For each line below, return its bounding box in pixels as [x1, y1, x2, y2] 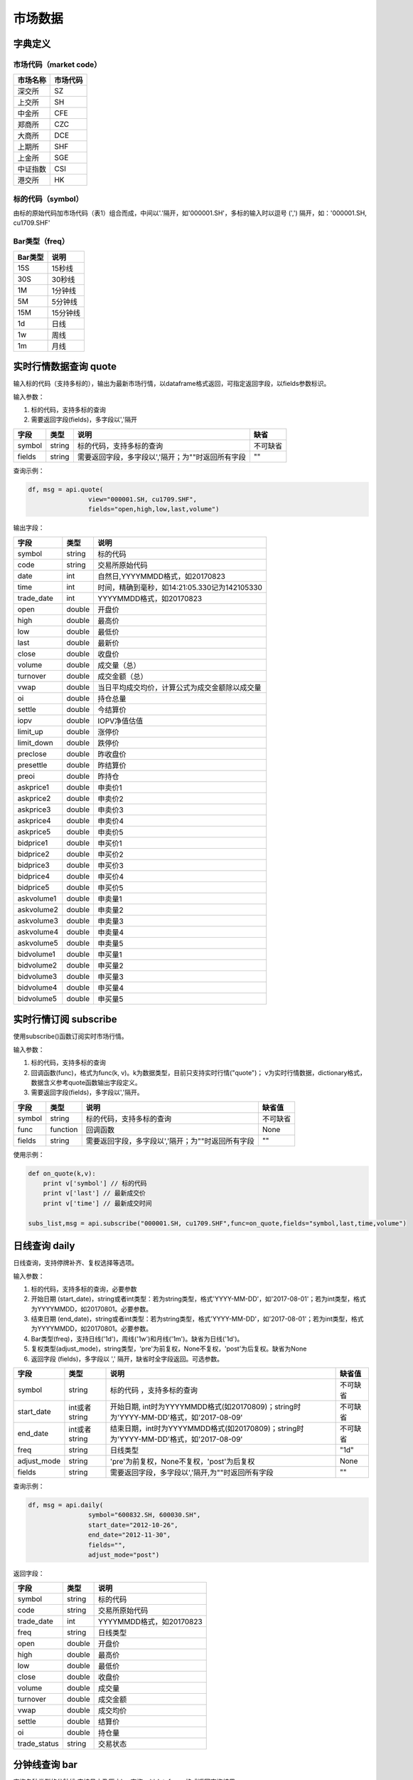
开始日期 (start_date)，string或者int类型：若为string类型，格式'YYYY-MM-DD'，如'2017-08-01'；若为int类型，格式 [31, 1294, 366, 1303]
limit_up [17, 726, 44, 736]
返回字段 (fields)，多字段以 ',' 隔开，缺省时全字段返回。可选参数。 [31, 1354, 224, 1363]
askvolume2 [17, 904, 58, 914]
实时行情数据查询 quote [13, 360, 117, 373]
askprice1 [17, 782, 50, 792]
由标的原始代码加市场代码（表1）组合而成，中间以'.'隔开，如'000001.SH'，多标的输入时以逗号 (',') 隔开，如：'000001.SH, [13, 209, 368, 217]
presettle [17, 760, 48, 770]
